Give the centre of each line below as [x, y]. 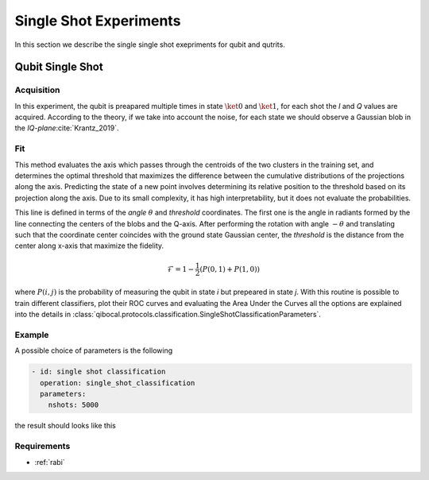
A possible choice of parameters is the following [94, 350]
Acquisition [37, 90]
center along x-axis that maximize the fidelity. [89, 246]
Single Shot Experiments [98, 21]
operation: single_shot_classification [118, 383]
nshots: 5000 [73, 405]
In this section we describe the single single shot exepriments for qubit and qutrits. [150, 45]
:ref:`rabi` [50, 462]
